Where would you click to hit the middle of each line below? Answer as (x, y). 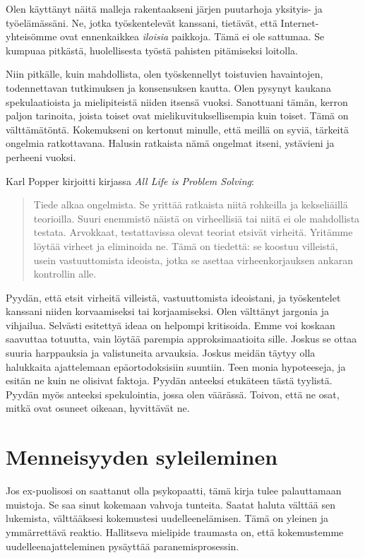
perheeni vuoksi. (41, 156)
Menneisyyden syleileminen (142, 457)
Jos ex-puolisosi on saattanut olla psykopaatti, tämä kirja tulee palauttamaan (174, 491)
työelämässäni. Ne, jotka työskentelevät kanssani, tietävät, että (142, 22)
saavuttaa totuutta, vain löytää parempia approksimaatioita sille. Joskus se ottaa (181, 339)
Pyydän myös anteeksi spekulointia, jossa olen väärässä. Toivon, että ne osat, (173, 394)
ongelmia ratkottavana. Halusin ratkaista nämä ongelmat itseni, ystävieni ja (170, 143)
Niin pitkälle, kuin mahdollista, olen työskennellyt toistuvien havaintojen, (164, 74)
